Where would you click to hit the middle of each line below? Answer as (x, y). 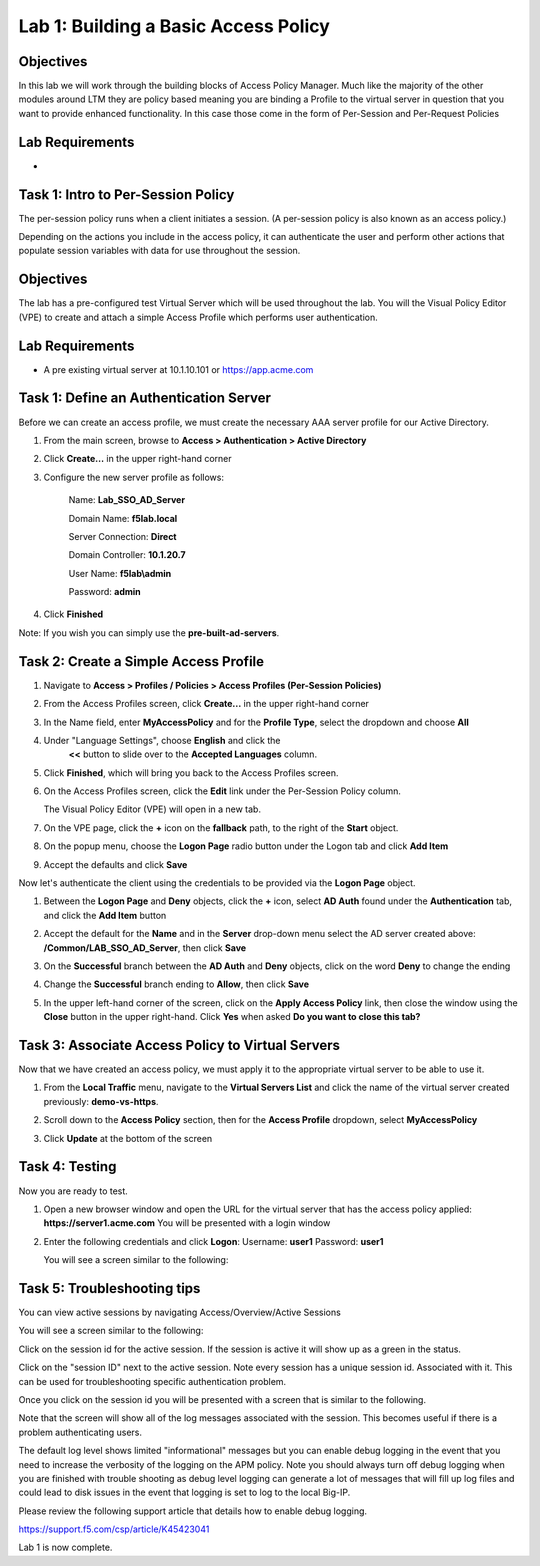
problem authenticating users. (80, 1432)
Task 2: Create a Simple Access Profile (141, 661)
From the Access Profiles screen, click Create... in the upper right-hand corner (206, 704)
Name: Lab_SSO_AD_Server (126, 500)
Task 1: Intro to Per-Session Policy (126, 194)
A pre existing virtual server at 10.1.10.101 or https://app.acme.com (178, 369)
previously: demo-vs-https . (101, 1101)
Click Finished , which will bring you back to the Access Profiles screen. (191, 772)
